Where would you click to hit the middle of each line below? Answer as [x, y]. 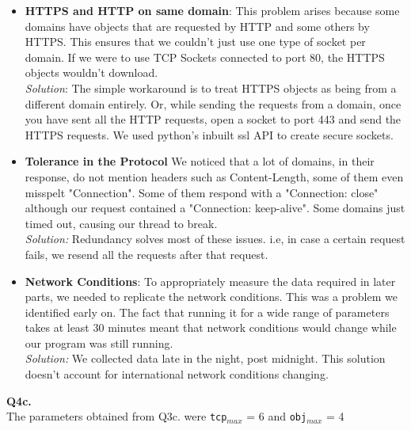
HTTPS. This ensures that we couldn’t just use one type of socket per [195, 42]
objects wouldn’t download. [91, 72]
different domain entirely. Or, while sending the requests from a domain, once [213, 103]
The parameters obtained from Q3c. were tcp [117, 416]
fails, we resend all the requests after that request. [147, 254]
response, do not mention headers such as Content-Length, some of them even [214, 176]
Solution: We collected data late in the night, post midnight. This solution [205, 358]
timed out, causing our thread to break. [121, 223]
